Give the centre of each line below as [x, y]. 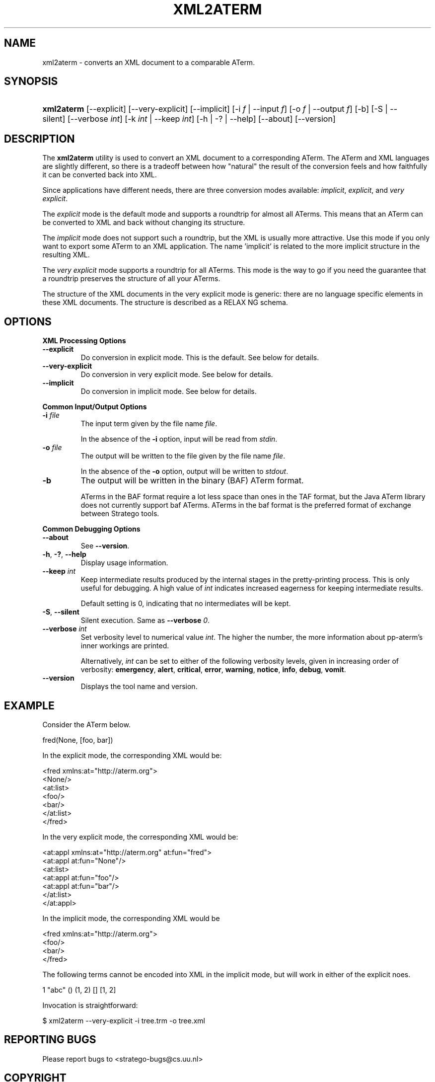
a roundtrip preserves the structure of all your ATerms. [131, 279]
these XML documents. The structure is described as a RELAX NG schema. [165, 303]
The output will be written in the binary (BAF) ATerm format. [192, 481]
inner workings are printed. [125, 646]
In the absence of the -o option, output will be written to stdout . [184, 471]
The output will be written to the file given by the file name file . [183, 456]
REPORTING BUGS [50, 1040]
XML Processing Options [84, 341]
